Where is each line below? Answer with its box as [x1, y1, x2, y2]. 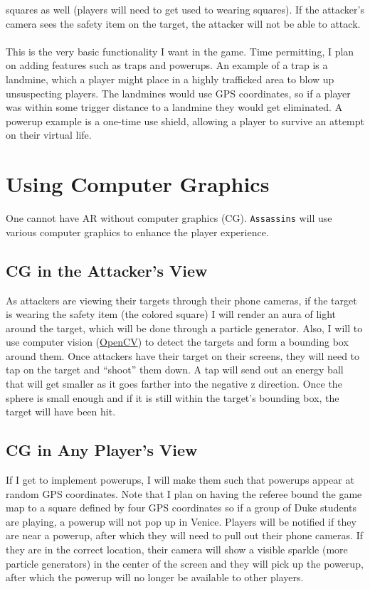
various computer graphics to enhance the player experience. [6, 224, 269, 239]
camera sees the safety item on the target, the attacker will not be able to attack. [6, 16, 361, 31]
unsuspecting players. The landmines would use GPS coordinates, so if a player [6, 85, 351, 100]
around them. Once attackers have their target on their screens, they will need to [6, 348, 360, 363]
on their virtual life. [6, 127, 92, 142]
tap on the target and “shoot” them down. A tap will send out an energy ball [6, 362, 344, 377]
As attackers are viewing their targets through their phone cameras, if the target [6, 292, 357, 307]
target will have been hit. [6, 404, 116, 419]
